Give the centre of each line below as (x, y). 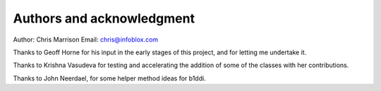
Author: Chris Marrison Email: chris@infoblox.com (86, 40)
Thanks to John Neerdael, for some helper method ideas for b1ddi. (109, 78)
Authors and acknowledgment (104, 18)
